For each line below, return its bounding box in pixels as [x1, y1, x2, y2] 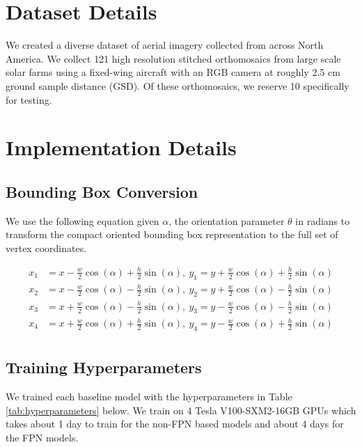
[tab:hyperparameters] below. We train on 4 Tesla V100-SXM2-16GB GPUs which [6, 402, 356, 417]
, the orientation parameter [168, 213, 285, 228]
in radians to [295, 213, 350, 228]
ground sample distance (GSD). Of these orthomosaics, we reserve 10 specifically [6, 78, 349, 93]
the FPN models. [6, 430, 79, 444]
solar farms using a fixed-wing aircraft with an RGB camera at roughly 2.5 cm [6, 65, 340, 79]
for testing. [6, 92, 52, 107]
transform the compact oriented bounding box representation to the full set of [6, 227, 338, 242]
